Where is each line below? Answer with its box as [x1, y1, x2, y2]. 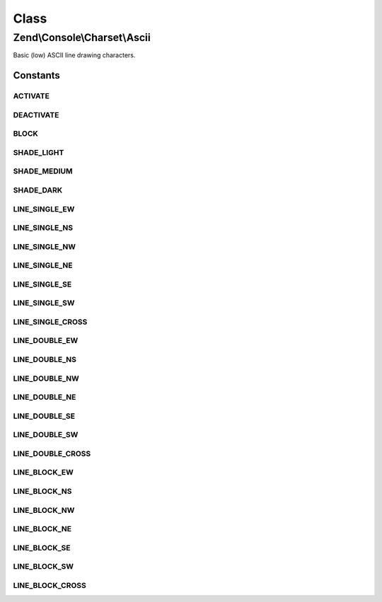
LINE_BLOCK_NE [13, 524, 72, 534]
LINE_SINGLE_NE [13, 260, 74, 270]
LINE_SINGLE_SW [13, 298, 75, 308]
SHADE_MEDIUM [13, 166, 74, 176]
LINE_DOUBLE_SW [13, 430, 79, 440]
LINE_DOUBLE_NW [13, 374, 79, 383]
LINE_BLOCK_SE [13, 543, 71, 552]
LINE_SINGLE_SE [13, 279, 72, 289]
